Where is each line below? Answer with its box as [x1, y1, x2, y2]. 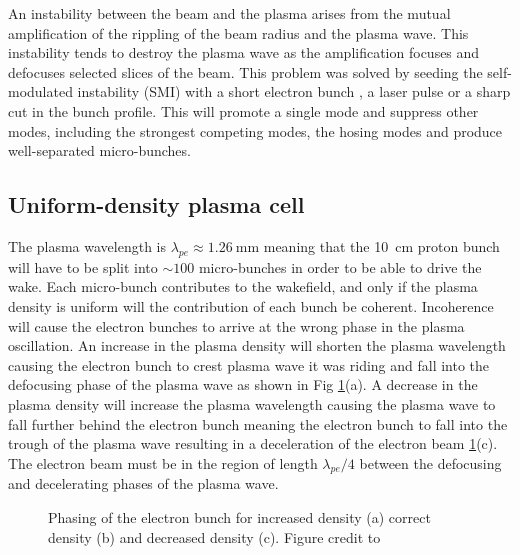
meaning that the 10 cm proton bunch [263, 235, 500, 256]
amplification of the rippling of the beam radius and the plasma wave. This [8, 22, 469, 43]
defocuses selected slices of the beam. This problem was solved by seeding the [8, 61, 483, 82]
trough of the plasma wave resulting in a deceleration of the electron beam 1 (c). [8, 433, 498, 454]
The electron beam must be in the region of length [8, 452, 318, 473]
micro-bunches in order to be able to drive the [198, 256, 482, 277]
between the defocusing [359, 452, 502, 473]
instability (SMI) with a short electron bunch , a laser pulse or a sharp [77, 81, 511, 102]
